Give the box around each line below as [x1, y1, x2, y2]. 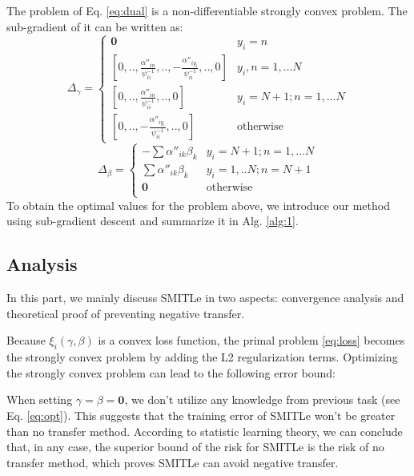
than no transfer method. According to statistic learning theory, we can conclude [6, 422, 403, 439]
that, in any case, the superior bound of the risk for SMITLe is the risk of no [6, 438, 384, 455]
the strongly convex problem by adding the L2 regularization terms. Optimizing [6, 349, 398, 365]
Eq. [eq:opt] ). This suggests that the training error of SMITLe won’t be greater [6, 407, 396, 423]
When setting [6, 391, 73, 408]
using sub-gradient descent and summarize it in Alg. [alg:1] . [6, 212, 299, 229]
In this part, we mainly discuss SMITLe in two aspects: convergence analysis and [6, 289, 404, 306]
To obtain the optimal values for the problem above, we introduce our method [6, 196, 390, 213]
